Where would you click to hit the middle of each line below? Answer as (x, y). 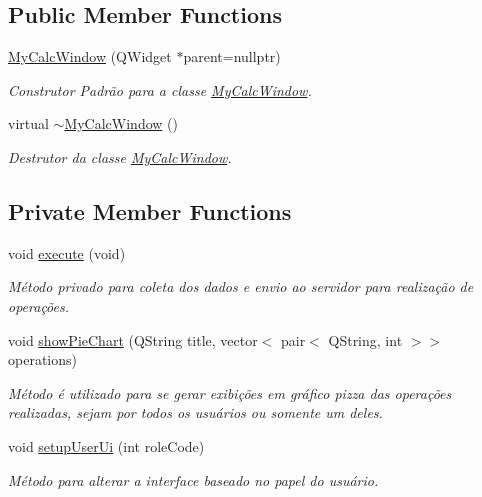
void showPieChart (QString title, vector (133, 339)
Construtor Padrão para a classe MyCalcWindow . (160, 89)
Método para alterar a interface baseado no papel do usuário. (193, 479)
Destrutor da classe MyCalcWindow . (120, 156)
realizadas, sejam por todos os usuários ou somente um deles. (195, 412)
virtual (28, 123)
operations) (42, 359)
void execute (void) (67, 252)
